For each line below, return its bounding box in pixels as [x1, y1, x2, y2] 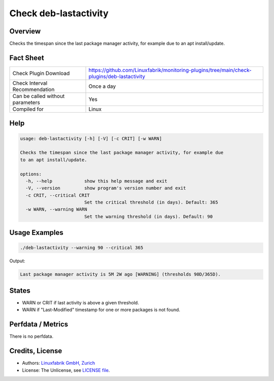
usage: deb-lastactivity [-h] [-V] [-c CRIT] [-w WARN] [20, 135, 162, 142]
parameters [12, 99, 40, 106]
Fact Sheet [9, 53, 44, 62]
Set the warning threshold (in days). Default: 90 [84, 214, 213, 219]
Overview [9, 27, 41, 36]
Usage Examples [9, 228, 63, 237]
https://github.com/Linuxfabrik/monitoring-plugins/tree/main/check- [88, 66, 252, 74]
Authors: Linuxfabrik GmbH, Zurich [22, 360, 95, 366]
